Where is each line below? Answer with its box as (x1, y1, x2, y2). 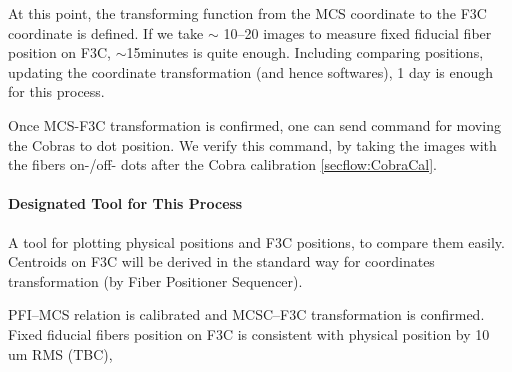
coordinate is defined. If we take (8, 22, 204, 43)
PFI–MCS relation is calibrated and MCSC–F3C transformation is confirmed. (8, 304, 485, 325)
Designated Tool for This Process (8, 193, 243, 214)
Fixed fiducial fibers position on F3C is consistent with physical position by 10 (8, 323, 490, 344)
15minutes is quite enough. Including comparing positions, (126, 42, 484, 63)
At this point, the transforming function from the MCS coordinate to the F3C (8, 3, 487, 23)
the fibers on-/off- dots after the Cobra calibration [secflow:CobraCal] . (8, 154, 438, 175)
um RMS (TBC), (8, 343, 113, 364)
